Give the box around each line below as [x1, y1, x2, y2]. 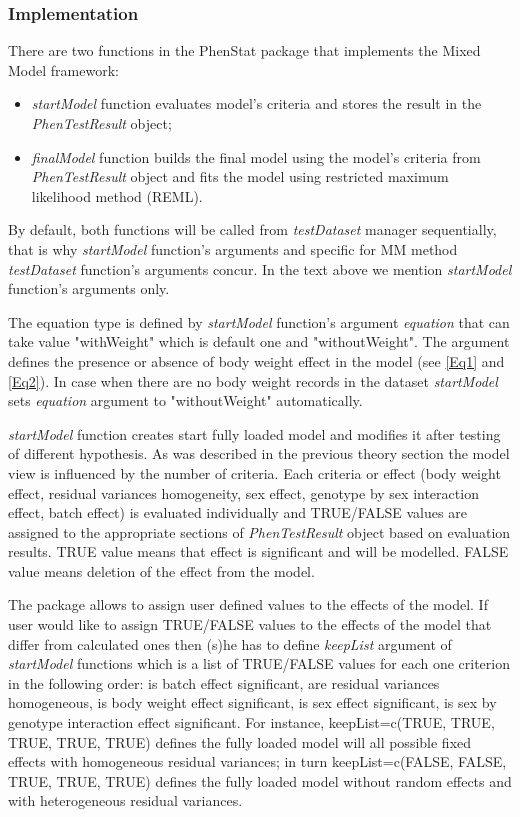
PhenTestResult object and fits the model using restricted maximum [31, 166, 449, 187]
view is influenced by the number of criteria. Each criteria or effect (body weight [8, 462, 501, 483]
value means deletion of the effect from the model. [8, 560, 315, 581]
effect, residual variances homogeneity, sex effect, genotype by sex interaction [8, 482, 479, 503]
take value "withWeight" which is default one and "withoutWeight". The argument [8, 331, 510, 352]
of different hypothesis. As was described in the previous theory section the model [8, 443, 510, 464]
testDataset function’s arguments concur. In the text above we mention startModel [8, 258, 512, 279]
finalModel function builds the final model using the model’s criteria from [31, 146, 481, 167]
